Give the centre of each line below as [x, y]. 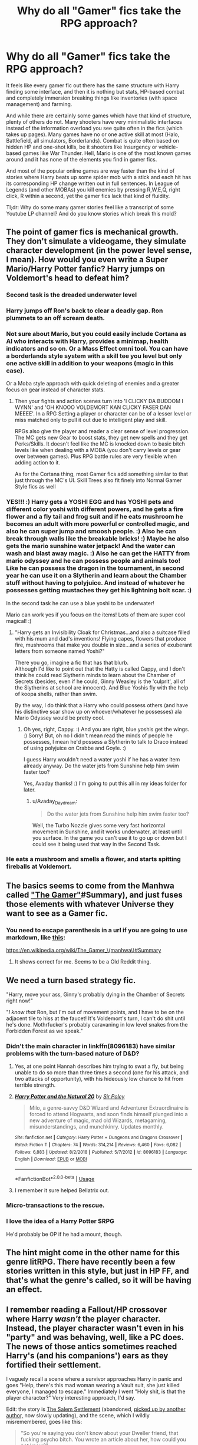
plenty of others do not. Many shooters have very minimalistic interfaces [94, 121]
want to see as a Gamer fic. [57, 913]
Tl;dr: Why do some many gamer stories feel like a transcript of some [90, 207]
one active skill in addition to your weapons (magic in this [90, 364]
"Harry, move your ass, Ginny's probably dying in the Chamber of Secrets [95, 994]
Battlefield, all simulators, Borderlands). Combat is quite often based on [93, 140]
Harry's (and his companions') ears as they [87, 1356]
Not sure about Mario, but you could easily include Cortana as [96, 334]
